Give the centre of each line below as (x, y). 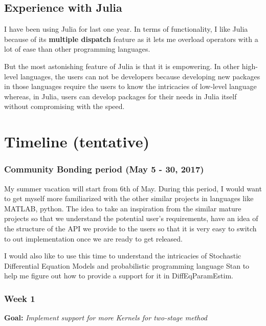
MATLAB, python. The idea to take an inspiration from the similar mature (123, 208)
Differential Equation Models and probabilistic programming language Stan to (127, 265)
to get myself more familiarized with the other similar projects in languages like (129, 198)
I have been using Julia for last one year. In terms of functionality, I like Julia (126, 29)
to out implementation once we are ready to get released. (93, 238)
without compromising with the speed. (64, 106)
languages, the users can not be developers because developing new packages (140, 76)
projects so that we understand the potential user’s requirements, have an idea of (131, 218)
